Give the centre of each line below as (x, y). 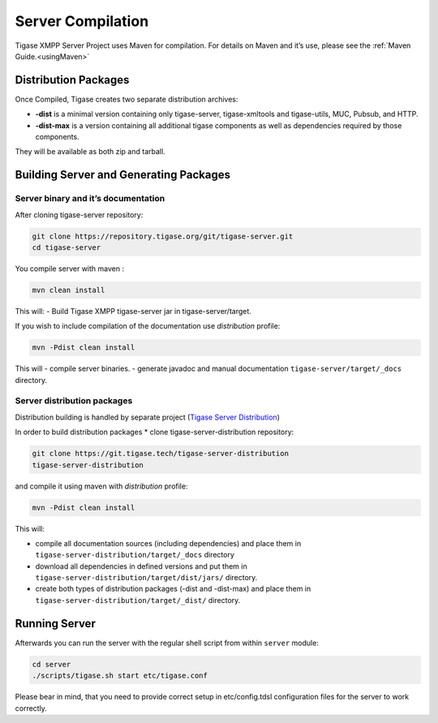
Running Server (56, 624)
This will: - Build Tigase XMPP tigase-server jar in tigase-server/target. (133, 311)
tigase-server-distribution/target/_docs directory (135, 555)
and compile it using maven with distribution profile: (101, 486)
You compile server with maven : (70, 269)
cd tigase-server (67, 247)
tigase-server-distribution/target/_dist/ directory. (138, 600)
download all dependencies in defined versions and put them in (141, 566)
